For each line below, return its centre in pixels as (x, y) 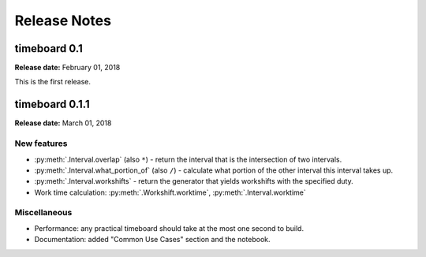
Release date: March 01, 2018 (63, 123)
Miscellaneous (43, 213)
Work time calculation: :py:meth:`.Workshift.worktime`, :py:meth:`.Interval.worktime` (170, 192)
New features (41, 143)
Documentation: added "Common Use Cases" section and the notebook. (153, 240)
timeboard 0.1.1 (52, 104)
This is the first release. (52, 82)
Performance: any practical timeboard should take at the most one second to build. (169, 228)
